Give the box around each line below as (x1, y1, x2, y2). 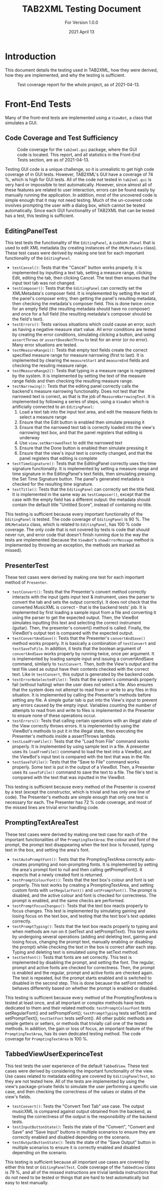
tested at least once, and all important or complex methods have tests (5, 1000, 145, 1006)
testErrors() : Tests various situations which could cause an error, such (12, 321, 156, 327)
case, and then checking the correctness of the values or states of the (5, 1089, 146, 1094)
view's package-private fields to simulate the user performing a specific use (5, 1083, 158, 1089)
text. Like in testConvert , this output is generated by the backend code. (12, 671, 155, 678)
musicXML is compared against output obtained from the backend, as (12, 1108, 152, 1114)
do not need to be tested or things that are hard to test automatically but (5, 1174, 149, 1180)
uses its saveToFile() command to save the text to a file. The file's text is (12, 769, 158, 775)
